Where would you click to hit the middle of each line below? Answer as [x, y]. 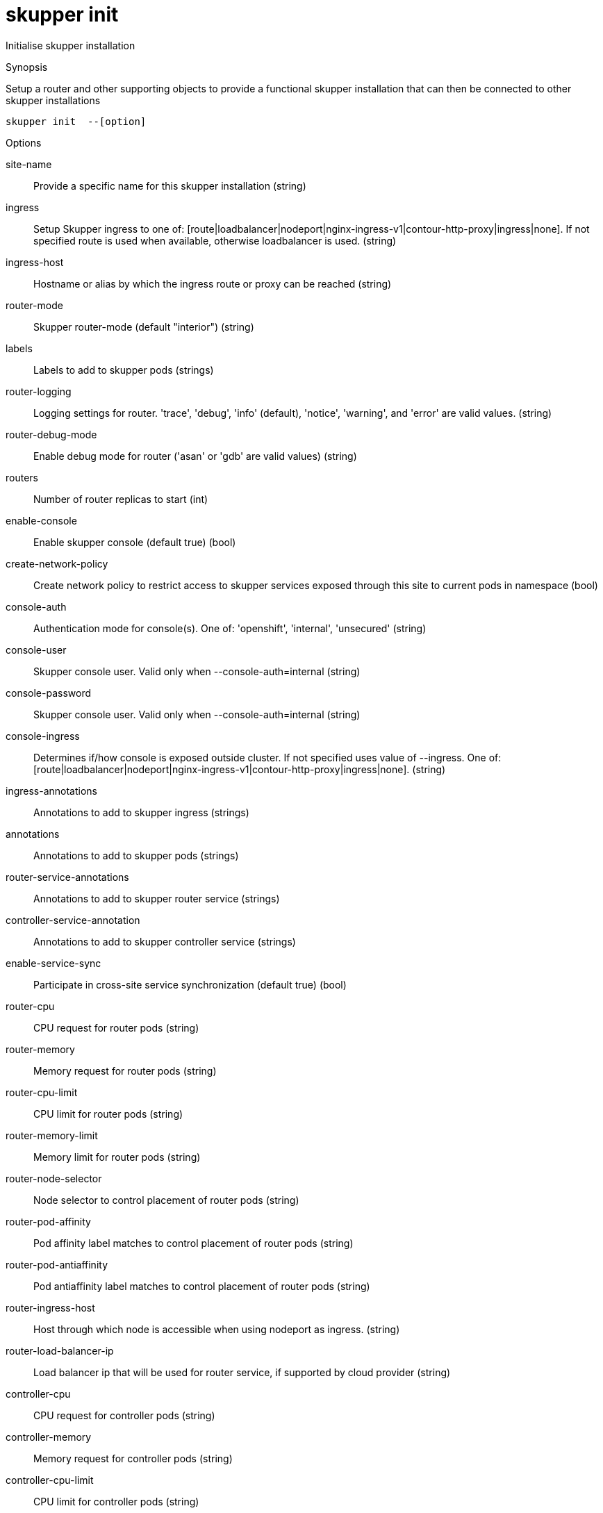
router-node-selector [54, 1178]
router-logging [39, 391]
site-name [29, 164]
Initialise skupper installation [71, 45]
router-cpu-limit [42, 1092]
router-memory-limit [52, 1135]
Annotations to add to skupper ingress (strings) [141, 812]
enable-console [41, 520]
